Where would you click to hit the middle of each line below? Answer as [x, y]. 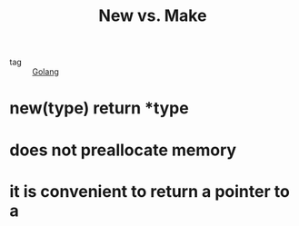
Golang [45, 72]
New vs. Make [153, 16]
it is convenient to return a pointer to [150, 191]
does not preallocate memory [123, 150]
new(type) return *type [99, 108]
